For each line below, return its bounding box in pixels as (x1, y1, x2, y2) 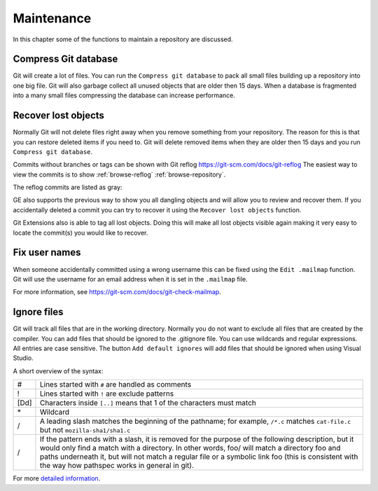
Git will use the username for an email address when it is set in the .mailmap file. (13, 275, 248, 283)
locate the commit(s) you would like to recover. (13, 228, 148, 237)
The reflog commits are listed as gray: (13, 183, 122, 192)
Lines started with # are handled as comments (39, 380, 192, 389)
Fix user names (13, 247, 81, 258)
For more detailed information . (13, 474, 101, 483)
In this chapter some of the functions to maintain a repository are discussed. (13, 35, 234, 43)
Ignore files (13, 306, 64, 318)
